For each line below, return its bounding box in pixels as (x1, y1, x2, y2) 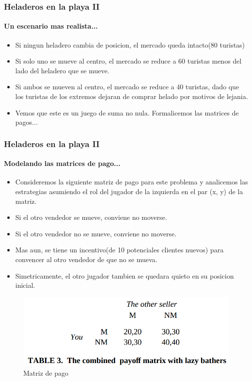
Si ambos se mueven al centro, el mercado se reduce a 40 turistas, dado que (15, 82, 239, 92)
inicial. (15, 280, 35, 290)
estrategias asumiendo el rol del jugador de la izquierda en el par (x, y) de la (15, 186, 243, 197)
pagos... (15, 117, 38, 127)
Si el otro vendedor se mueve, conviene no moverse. (15, 212, 167, 222)
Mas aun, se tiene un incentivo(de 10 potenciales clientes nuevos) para (15, 245, 224, 255)
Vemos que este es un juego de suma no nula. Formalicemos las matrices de (15, 107, 239, 117)
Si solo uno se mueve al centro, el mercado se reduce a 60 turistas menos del (15, 56, 242, 66)
